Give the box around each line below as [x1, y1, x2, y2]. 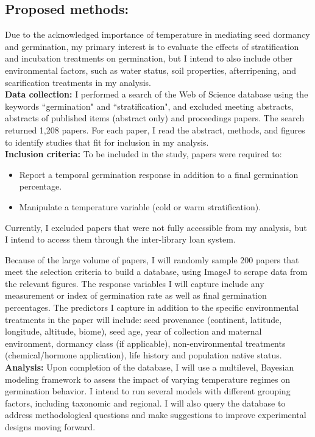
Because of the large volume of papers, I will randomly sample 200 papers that [5, 253, 299, 266]
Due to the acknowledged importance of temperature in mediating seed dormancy [5, 28, 310, 41]
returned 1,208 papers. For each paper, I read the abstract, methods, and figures [5, 123, 305, 136]
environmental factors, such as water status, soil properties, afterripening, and [5, 63, 297, 76]
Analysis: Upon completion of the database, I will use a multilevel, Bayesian [5, 361, 294, 374]
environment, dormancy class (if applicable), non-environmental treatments [5, 336, 286, 349]
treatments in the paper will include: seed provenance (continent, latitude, [5, 313, 282, 325]
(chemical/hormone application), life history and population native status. [5, 349, 282, 361]
